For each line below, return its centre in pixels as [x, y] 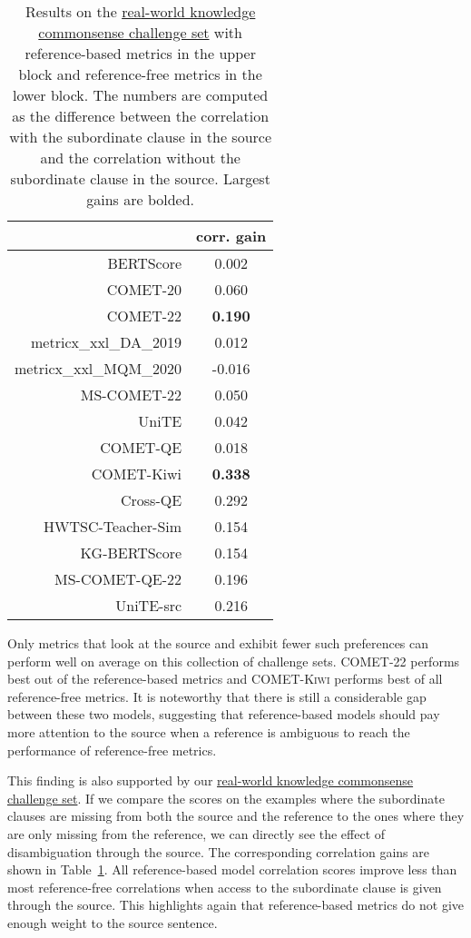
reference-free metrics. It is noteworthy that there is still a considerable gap [217, 696]
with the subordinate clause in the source [141, 137]
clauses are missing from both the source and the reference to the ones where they [236, 816]
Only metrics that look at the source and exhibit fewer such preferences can [218, 643]
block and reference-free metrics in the [140, 74]
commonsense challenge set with [140, 32]
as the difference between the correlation [141, 116]
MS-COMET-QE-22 [118, 579]
